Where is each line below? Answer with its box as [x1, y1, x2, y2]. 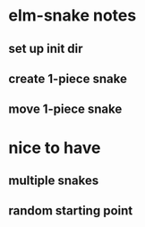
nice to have [8, 138, 101, 157]
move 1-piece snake [8, 102, 123, 117]
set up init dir [8, 41, 83, 56]
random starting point [8, 203, 133, 219]
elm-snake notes [8, 5, 137, 26]
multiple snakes [8, 172, 99, 188]
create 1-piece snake [8, 71, 127, 86]
